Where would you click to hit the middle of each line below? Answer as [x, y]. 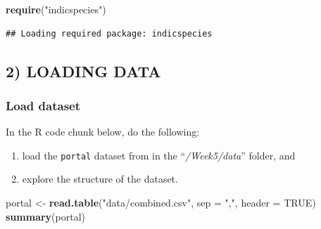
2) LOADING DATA [83, 71]
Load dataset [43, 105]
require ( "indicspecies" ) [56, 9]
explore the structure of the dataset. [100, 179]
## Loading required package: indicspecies [109, 33]
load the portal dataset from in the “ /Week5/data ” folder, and [159, 155]
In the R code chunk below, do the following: [103, 132]
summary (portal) [45, 216]
